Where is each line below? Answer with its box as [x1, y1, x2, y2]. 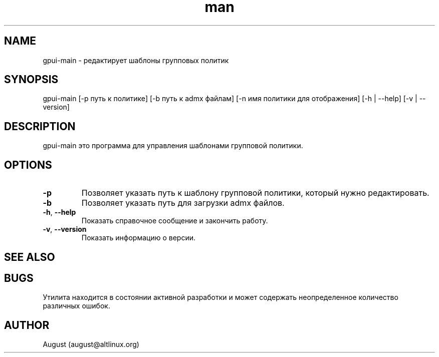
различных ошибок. [43, 301, 110, 310]
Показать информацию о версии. [81, 233, 196, 242]
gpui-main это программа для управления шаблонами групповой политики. [43, 141, 303, 150]
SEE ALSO [4, 250, 55, 263]
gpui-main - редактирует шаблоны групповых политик [43, 56, 229, 65]
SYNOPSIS [4, 73, 59, 86]
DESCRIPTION [4, 120, 76, 133]
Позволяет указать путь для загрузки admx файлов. [81, 198, 285, 208]
